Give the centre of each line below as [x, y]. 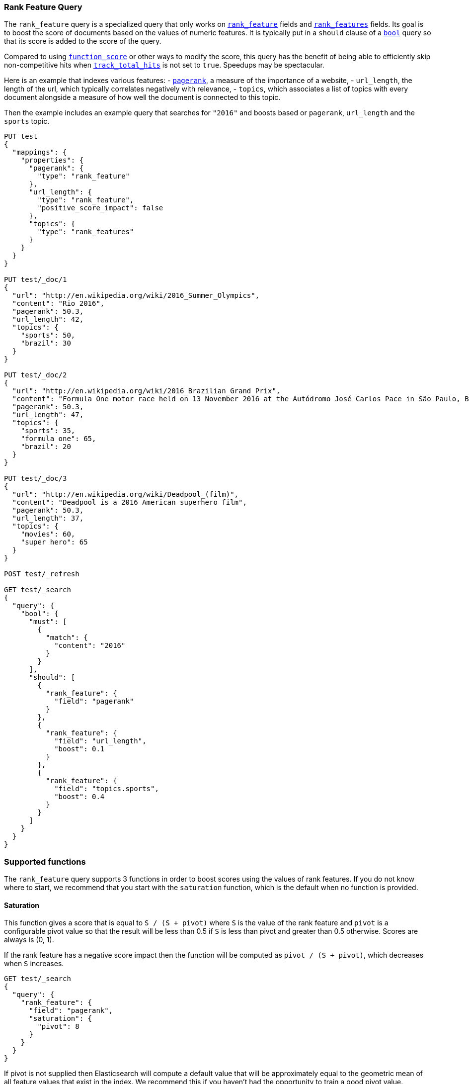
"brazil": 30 [46, 343]
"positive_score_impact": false [100, 208]
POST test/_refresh [42, 574]
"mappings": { [39, 152]
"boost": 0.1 [79, 749]
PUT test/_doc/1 [36, 280]
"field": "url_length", [100, 741]
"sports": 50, [48, 335]
